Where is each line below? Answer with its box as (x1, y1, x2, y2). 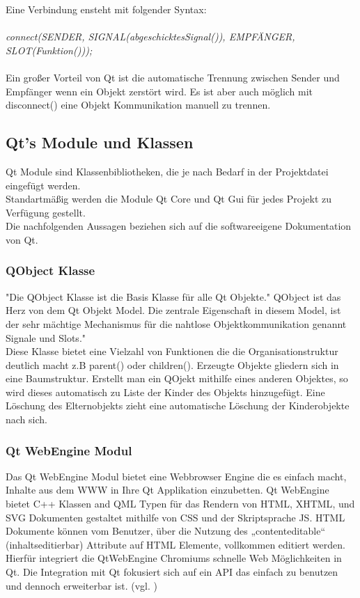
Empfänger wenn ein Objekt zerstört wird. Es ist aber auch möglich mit (6, 84, 313, 98)
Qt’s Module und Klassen (6, 132, 194, 153)
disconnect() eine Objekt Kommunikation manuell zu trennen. (6, 97, 271, 112)
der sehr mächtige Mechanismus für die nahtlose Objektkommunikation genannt (6, 316, 347, 331)
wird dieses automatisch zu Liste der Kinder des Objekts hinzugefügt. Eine (6, 384, 325, 399)
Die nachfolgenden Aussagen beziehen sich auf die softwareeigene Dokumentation (6, 219, 352, 233)
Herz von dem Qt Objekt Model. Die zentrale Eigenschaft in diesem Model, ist (6, 303, 341, 317)
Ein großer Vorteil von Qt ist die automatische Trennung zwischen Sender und (6, 70, 340, 84)
